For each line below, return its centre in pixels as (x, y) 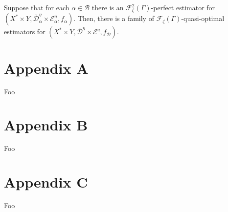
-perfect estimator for (183, 7)
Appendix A (46, 68)
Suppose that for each (37, 7)
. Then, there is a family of (114, 18)
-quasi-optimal (203, 18)
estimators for (25, 32)
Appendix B (46, 125)
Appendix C (46, 182)
